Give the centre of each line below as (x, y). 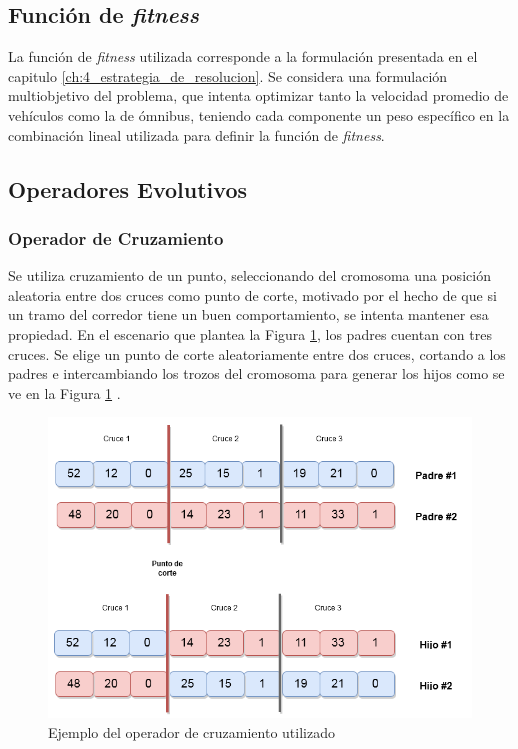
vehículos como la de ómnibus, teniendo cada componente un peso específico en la (259, 114)
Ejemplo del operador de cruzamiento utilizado (191, 731)
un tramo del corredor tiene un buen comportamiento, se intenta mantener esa (248, 314)
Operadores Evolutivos (128, 188)
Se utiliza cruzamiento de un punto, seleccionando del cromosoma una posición (249, 275)
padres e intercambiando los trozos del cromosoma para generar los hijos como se (256, 373)
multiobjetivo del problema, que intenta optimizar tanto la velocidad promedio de (258, 95)
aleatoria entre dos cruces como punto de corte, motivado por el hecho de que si (252, 294)
